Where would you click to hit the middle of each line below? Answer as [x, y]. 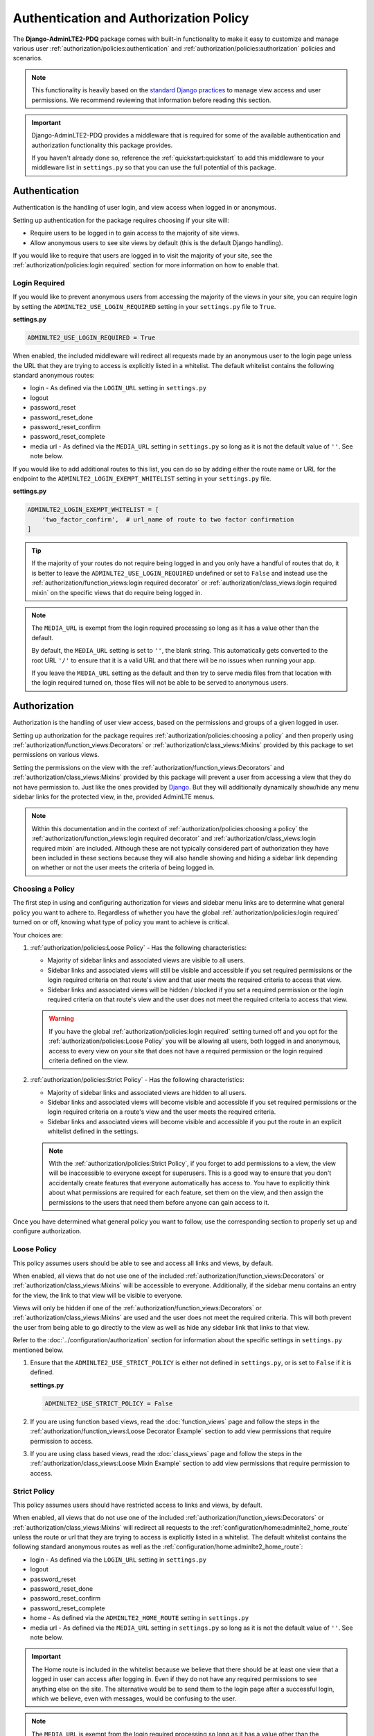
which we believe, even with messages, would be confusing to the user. [134, 1699]
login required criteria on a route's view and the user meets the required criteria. [162, 1112]
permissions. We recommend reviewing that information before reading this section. [151, 100]
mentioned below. [38, 1350]
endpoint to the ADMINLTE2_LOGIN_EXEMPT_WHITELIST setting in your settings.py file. [142, 478]
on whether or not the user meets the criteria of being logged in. [123, 867]
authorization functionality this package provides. [102, 145]
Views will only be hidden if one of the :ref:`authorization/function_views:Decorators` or [137, 1308]
